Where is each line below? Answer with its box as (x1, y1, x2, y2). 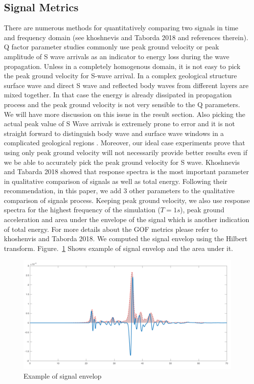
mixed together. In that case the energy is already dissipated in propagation (4, 90, 232, 100)
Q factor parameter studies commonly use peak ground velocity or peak (4, 42, 219, 52)
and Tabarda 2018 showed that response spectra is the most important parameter (4, 166, 249, 177)
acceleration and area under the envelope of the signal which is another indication (4, 214, 250, 225)
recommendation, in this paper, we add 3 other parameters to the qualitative (4, 185, 235, 196)
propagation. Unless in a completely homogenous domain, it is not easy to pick (4, 61, 241, 71)
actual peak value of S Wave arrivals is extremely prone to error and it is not (4, 118, 235, 129)
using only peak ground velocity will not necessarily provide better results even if (4, 147, 248, 157)
